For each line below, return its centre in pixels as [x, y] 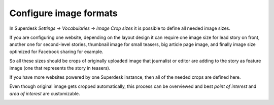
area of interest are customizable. [45, 93]
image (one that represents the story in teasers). [60, 68]
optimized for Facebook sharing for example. [56, 51]
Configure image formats [63, 13]
